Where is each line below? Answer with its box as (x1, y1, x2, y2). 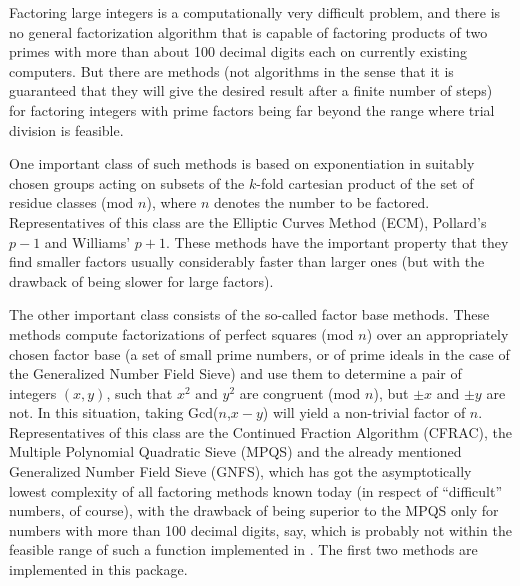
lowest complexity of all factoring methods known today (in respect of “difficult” (9, 480, 503, 501)
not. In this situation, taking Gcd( (9, 402, 219, 423)
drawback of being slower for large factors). (9, 270, 274, 291)
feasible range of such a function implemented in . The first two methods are (9, 539, 478, 560)
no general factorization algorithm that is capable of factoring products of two (9, 21, 488, 42)
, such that (106, 382, 173, 403)
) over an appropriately (366, 323, 509, 344)
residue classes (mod (9, 192, 134, 213)
